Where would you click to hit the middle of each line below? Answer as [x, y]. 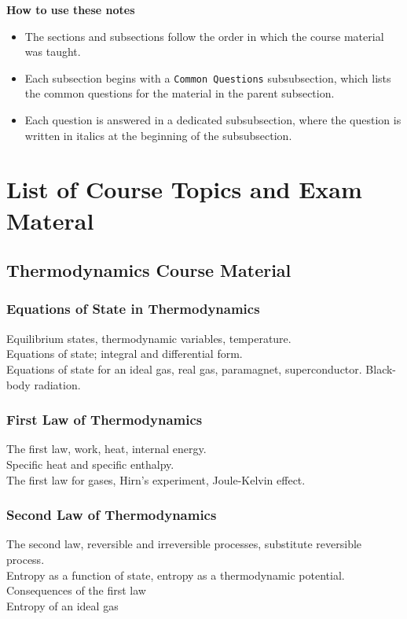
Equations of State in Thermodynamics [133, 309]
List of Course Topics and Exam [184, 189]
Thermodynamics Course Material [149, 270]
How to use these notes [71, 9]
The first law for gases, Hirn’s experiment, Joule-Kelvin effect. [156, 479]
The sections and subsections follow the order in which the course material [204, 36]
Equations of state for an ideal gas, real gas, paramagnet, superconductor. [184, 368]
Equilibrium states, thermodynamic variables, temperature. [149, 338]
